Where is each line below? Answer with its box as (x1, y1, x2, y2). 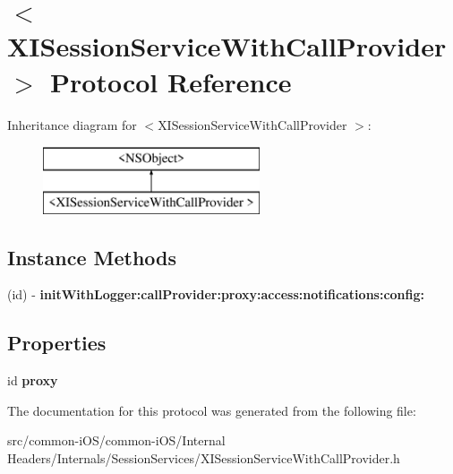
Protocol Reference (50, 63, 292, 99)
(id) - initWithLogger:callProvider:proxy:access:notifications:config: (7, 285, 425, 304)
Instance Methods (7, 243, 176, 271)
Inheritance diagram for (7, 115, 137, 134)
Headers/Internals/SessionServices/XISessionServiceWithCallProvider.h (7, 449, 400, 468)
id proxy (7, 371, 58, 390)
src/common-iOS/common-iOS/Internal (7, 431, 226, 450)
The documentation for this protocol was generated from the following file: (7, 401, 416, 419)
